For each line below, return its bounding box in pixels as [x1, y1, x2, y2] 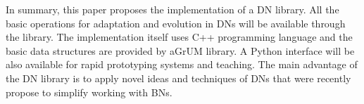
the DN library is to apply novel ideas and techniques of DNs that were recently [6, 70, 351, 85]
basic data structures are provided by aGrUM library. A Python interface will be [6, 43, 355, 58]
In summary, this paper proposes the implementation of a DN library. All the [6, 2, 339, 16]
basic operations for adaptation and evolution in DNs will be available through [6, 15, 346, 30]
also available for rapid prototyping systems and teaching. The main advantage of [6, 57, 358, 72]
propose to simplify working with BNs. [6, 84, 172, 99]
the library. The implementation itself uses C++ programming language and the [6, 30, 353, 44]
